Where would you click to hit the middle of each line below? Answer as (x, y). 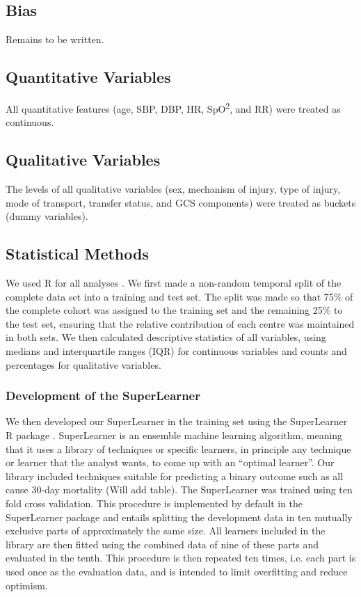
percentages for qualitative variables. (83, 364)
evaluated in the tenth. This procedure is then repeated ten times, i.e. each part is (181, 558)
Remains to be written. (55, 39)
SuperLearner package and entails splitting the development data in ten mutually (179, 517)
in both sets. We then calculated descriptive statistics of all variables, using (166, 337)
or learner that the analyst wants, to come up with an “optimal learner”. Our (170, 462)
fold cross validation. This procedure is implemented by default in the (154, 503)
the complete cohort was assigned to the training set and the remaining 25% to (174, 310)
